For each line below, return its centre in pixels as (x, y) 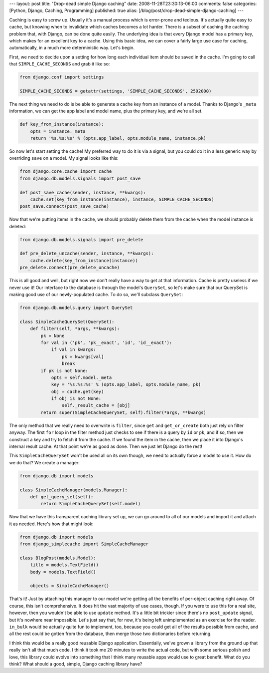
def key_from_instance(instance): (62, 124)
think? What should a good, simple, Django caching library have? (76, 664)
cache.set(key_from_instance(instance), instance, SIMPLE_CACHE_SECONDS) (122, 199)
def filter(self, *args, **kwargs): (75, 329)
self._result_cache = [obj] (96, 405)
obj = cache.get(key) (77, 391)
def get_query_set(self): (62, 497)
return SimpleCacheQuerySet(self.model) (91, 504)
